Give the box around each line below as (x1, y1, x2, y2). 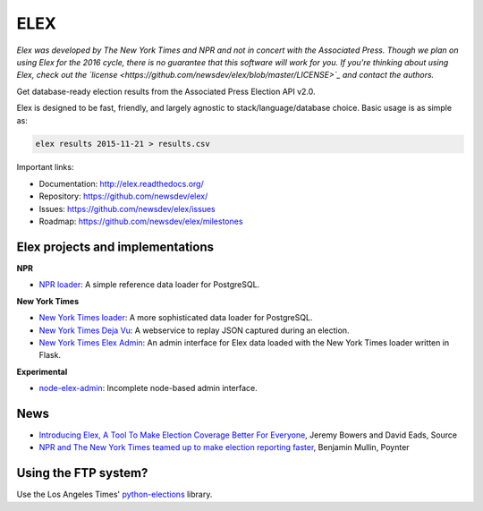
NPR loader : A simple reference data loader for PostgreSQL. (38, 279, 260, 290)
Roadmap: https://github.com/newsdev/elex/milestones (38, 216, 243, 227)
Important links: (16, 162, 74, 173)
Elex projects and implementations (16, 239, 215, 254)
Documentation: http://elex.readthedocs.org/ (38, 178, 205, 189)
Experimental (16, 366, 68, 377)
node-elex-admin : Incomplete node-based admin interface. (38, 383, 258, 394)
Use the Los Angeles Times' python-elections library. (16, 489, 213, 500)
